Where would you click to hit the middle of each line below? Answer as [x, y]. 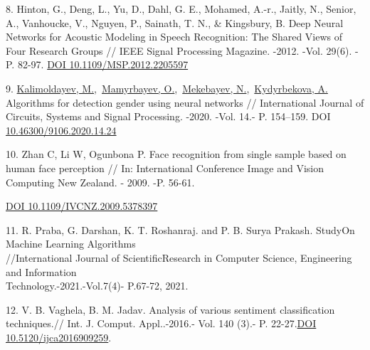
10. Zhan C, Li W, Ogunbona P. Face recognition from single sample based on [176, 154]
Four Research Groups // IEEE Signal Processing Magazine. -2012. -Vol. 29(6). [179, 50]
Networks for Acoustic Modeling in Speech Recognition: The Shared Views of [174, 37]
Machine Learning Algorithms [71, 244]
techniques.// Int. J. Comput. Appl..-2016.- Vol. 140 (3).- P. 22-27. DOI [161, 323]
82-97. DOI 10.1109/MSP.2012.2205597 [103, 64]
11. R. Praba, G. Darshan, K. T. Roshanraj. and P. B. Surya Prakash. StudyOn [180, 229]
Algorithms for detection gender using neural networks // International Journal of [185, 102]
